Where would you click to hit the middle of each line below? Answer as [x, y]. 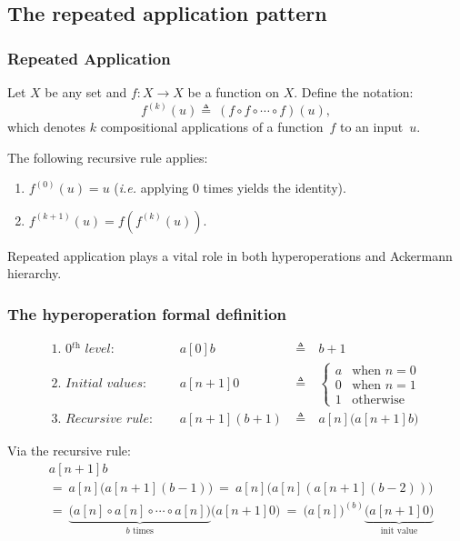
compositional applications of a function [212, 127]
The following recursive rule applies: [108, 157]
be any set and [86, 92]
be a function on [233, 92]
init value [399, 531]
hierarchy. [35, 273]
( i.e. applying [151, 188]
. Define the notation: [354, 92]
